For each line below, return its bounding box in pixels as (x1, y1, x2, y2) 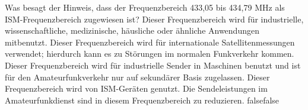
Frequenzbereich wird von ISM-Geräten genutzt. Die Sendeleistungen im (5, 82, 268, 95)
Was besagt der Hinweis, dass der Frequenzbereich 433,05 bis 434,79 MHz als (5, 1, 285, 13)
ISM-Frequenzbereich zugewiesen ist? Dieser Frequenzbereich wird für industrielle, (5, 12, 304, 25)
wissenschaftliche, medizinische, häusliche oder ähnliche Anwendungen (5, 24, 259, 37)
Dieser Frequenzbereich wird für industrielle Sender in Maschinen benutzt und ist (5, 59, 301, 71)
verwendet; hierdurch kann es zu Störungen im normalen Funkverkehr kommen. (5, 47, 294, 60)
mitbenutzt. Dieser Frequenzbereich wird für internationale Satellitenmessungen (5, 35, 295, 48)
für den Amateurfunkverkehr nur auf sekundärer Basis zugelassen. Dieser (5, 70, 270, 83)
